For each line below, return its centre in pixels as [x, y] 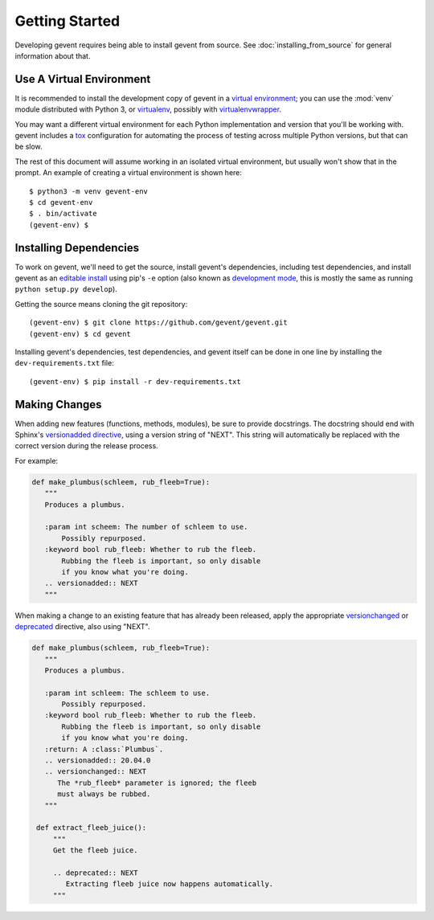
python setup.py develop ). [66, 289]
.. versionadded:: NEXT [91, 583]
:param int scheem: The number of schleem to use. [146, 527]
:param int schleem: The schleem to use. [127, 693]
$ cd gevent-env [61, 202]
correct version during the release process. [86, 446]
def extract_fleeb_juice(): [92, 828]
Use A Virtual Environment [83, 79]
